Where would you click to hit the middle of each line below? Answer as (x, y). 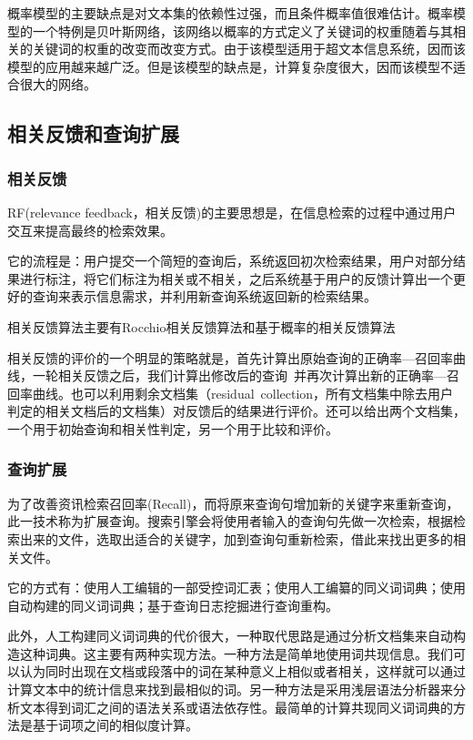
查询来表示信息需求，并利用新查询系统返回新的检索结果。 (204, 296)
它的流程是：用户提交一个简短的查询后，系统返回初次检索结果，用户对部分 (230, 261)
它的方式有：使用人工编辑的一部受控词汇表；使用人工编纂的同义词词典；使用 (236, 588)
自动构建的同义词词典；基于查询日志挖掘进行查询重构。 (173, 605)
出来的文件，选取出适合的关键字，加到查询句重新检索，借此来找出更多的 (236, 538)
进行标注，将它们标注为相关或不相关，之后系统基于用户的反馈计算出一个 (236, 278)
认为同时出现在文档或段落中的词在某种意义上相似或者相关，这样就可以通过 (242, 671)
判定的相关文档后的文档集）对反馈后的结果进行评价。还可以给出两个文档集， (236, 411)
